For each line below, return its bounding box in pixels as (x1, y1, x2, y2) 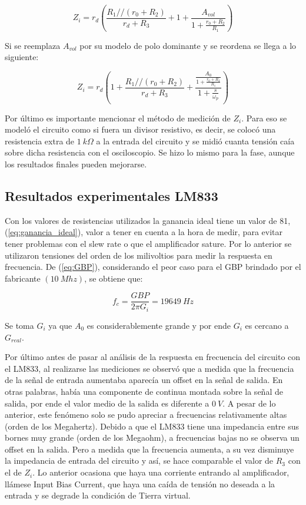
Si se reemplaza (5, 39, 61, 51)
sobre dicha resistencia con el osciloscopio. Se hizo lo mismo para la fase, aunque (5, 146, 295, 159)
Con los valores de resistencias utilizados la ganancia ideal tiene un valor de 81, (5, 214, 291, 226)
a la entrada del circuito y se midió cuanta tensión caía (96, 134, 295, 147)
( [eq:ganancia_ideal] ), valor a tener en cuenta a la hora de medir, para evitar (5, 226, 282, 238)
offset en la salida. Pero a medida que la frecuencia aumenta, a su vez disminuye (5, 443, 294, 455)
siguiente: (5, 51, 39, 63)
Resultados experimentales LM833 (5, 187, 218, 205)
